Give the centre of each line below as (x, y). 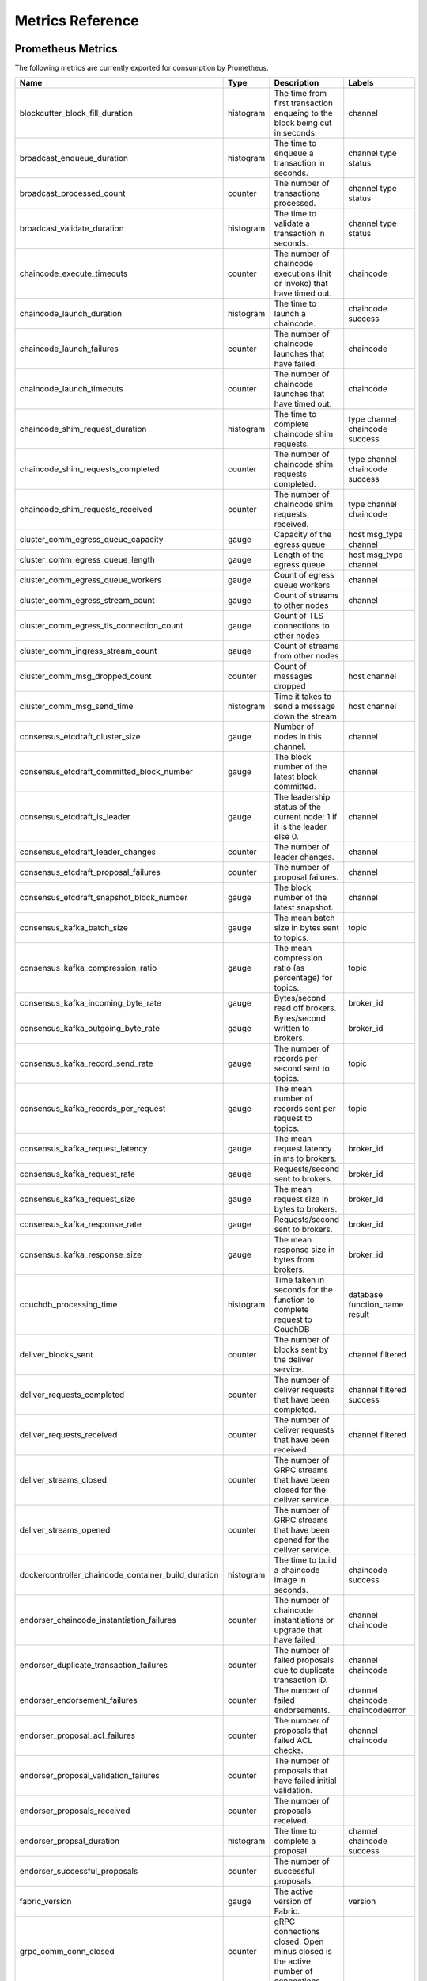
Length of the (299, 555)
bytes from (295, 1260)
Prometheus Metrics (66, 49)
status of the (298, 807)
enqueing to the (303, 113)
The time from (300, 94)
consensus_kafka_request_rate (77, 1174)
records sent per (305, 1109)
